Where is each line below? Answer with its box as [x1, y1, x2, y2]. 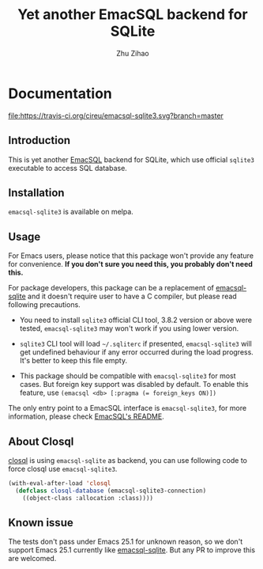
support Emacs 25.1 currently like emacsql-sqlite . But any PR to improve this [8, 545, 255, 555]
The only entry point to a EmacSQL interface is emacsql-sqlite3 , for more [8, 404, 247, 413]
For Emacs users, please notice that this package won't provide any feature [8, 251, 254, 260]
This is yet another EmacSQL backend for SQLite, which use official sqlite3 [8, 154, 255, 164]
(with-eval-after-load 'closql [8, 479, 111, 487]
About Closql [8, 434, 74, 448]
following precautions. [8, 300, 81, 309]
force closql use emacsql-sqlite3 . [8, 464, 118, 473]
